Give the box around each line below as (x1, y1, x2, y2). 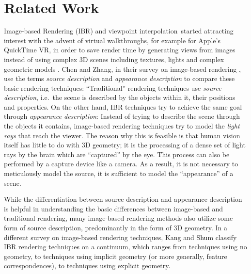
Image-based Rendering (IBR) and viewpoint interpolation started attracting (4, 26, 234, 36)
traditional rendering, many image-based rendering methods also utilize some (4, 213, 233, 223)
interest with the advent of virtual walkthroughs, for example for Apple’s (4, 35, 220, 45)
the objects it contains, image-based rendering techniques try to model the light (4, 121, 240, 131)
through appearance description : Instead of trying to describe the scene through (4, 111, 240, 121)
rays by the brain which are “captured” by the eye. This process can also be (4, 149, 230, 159)
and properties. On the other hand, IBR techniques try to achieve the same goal (4, 101, 242, 112)
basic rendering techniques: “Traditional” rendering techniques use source (4, 82, 221, 93)
